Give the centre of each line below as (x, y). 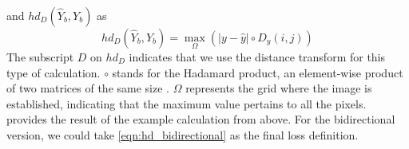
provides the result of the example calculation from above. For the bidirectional (201, 119)
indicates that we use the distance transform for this (257, 57)
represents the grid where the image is (279, 88)
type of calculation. (54, 72)
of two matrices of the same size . (88, 88)
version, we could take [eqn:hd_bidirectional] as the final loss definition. (183, 134)
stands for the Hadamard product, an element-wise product (258, 72)
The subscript (40, 57)
